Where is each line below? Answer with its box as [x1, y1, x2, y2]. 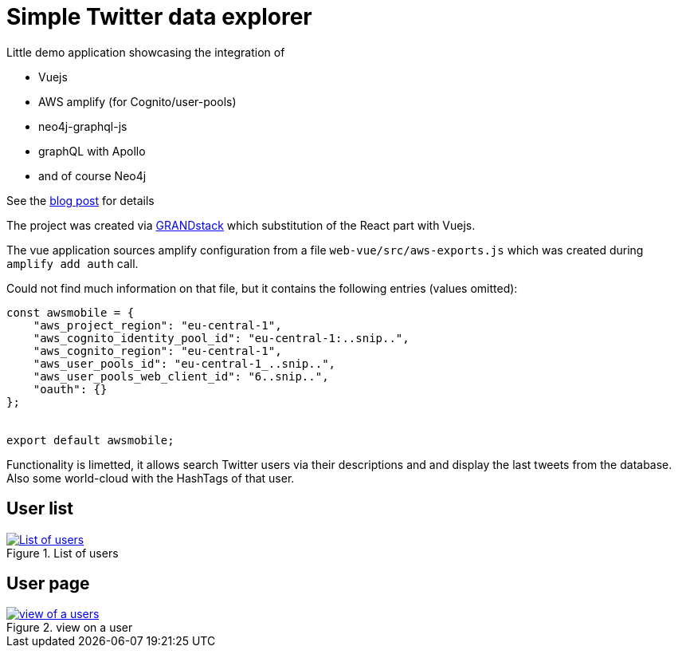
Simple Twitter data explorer [6, 3, 312, 30]
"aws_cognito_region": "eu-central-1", [33, 344, 282, 357]
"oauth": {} [33, 382, 108, 396]
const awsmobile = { [6, 305, 135, 319]
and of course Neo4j [38, 168, 147, 183]
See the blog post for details [6, 193, 155, 207]
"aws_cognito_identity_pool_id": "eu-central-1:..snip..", [33, 331, 410, 345]
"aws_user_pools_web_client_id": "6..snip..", [33, 369, 329, 383]
